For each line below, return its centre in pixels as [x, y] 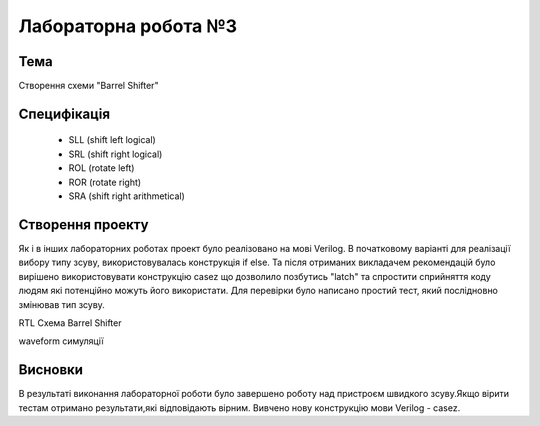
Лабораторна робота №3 [128, 26]
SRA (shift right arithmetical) [126, 196]
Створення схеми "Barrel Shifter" [88, 86]
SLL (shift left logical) [112, 140]
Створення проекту [83, 224]
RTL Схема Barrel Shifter [70, 322]
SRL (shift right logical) [115, 154]
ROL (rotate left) [101, 168]
